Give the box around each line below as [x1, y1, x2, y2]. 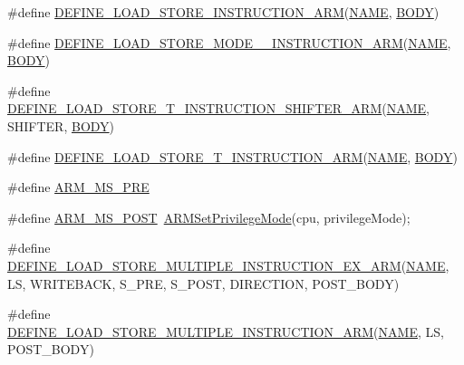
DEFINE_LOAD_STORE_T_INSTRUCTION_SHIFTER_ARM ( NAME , [7, 99, 430, 118]
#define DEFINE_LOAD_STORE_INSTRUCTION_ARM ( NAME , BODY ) [7, 3, 440, 21]
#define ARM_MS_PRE [7, 178, 150, 197]
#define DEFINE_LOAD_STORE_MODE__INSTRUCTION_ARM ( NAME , [7, 33, 451, 52]
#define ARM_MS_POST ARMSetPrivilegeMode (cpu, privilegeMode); [7, 207, 411, 226]
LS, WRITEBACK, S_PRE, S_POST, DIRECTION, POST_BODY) [7, 274, 400, 293]
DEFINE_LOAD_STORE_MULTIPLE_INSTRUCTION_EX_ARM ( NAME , [7, 255, 449, 274]
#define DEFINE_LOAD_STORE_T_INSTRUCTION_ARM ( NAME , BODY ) [7, 147, 458, 166]
